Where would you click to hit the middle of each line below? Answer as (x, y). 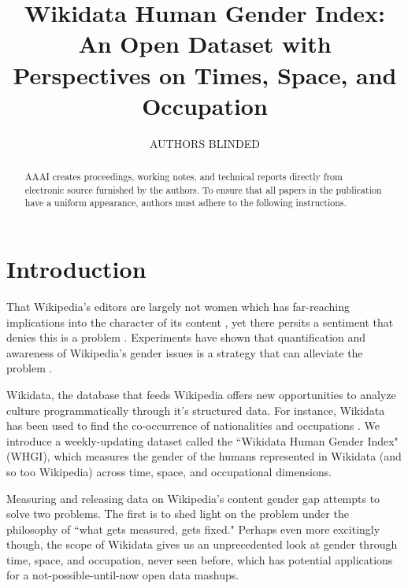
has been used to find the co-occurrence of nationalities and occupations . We (193, 425)
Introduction (76, 269)
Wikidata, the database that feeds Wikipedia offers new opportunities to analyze (201, 394)
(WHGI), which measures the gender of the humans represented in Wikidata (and (204, 456)
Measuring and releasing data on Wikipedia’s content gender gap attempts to (193, 498)
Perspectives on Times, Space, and (205, 74)
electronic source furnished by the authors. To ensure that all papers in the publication (203, 189)
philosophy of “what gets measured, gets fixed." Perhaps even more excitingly (193, 529)
